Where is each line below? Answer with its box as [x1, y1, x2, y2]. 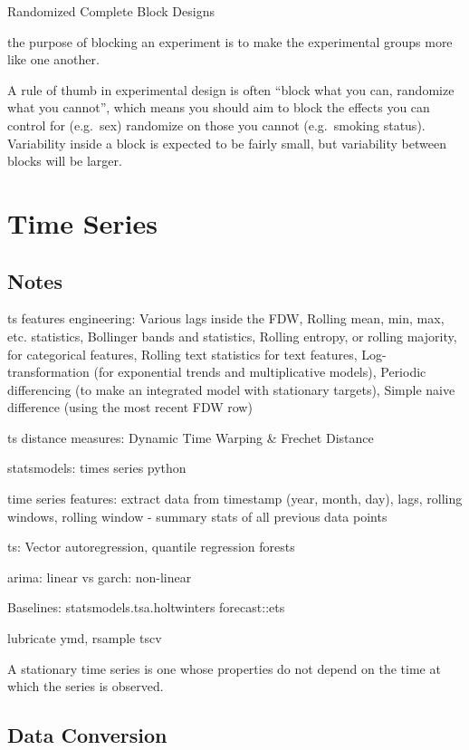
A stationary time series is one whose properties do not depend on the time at [7, 659, 441, 678]
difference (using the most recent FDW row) [7, 398, 253, 417]
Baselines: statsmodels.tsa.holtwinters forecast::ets [7, 598, 285, 617]
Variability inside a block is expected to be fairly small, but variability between [7, 133, 446, 152]
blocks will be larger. [7, 151, 122, 170]
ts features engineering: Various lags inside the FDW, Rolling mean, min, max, [7, 309, 445, 328]
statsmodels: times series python [7, 458, 187, 477]
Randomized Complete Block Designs [7, 2, 215, 20]
